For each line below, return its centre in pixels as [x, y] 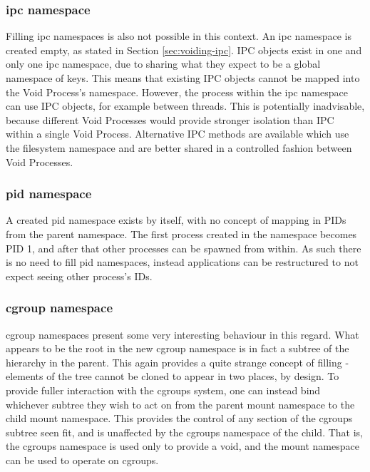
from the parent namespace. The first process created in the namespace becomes [181, 234]
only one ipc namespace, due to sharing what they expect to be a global [163, 64]
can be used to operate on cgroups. [82, 460]
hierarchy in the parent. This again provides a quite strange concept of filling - [178, 362]
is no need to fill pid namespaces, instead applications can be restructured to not [182, 262]
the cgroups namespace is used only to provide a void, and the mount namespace [183, 446]
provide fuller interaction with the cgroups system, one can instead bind [163, 390]
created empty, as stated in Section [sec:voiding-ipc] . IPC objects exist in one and [184, 50]
